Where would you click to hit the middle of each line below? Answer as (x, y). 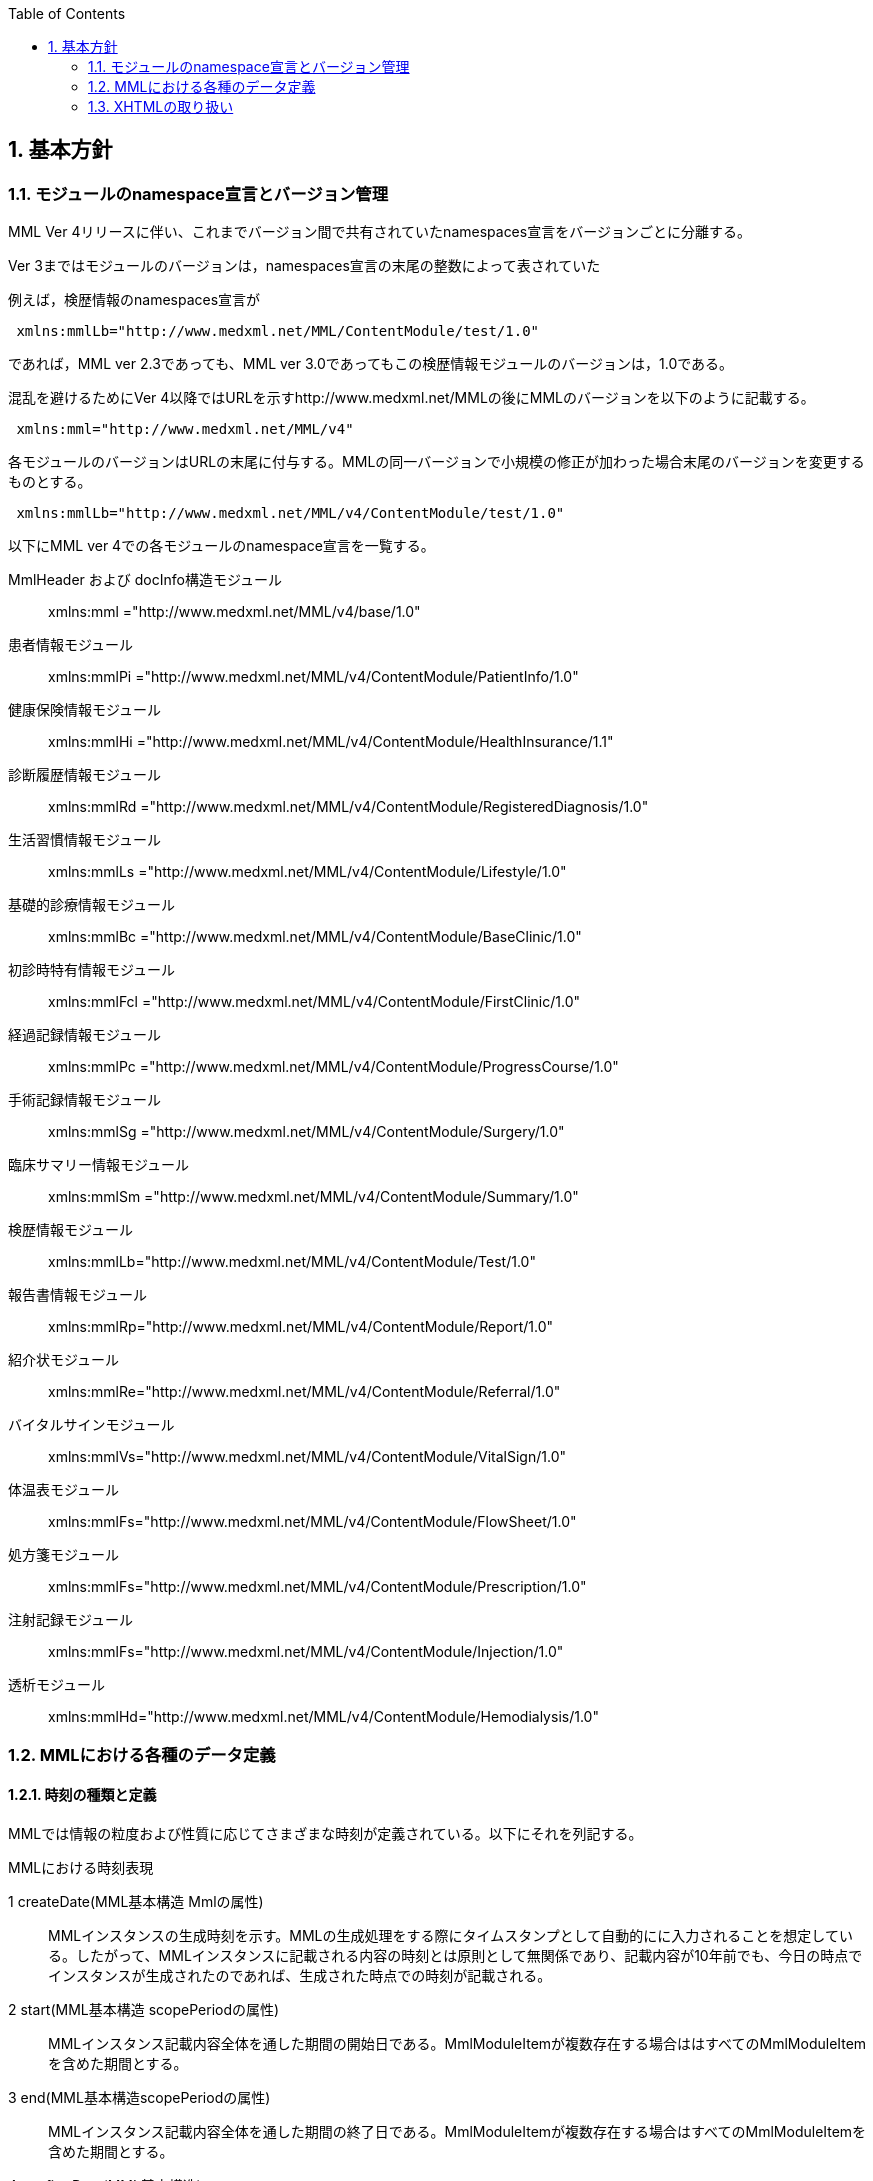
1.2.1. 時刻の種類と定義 (82, 1795)
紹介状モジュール (64, 1360)
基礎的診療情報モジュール (92, 905)
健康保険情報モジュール (85, 710)
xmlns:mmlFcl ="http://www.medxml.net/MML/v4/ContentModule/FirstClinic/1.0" (314, 1002)
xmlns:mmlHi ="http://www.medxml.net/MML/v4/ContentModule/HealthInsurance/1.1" (331, 742)
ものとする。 (50, 482)
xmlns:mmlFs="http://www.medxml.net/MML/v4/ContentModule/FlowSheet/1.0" (312, 1522)
